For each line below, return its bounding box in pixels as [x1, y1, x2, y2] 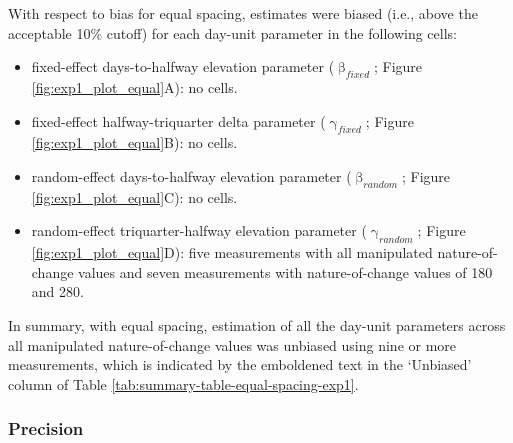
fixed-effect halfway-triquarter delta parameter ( [31, 110, 326, 131]
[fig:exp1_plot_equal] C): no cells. [31, 186, 238, 207]
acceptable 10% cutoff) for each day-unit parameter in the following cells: [8, 22, 457, 43]
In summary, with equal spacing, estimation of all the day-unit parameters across [8, 314, 506, 335]
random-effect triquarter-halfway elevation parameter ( [31, 220, 367, 241]
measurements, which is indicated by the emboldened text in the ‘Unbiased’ [8, 354, 472, 375]
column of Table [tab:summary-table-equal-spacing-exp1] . [8, 373, 359, 394]
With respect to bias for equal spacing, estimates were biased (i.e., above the [8, 3, 478, 23]
